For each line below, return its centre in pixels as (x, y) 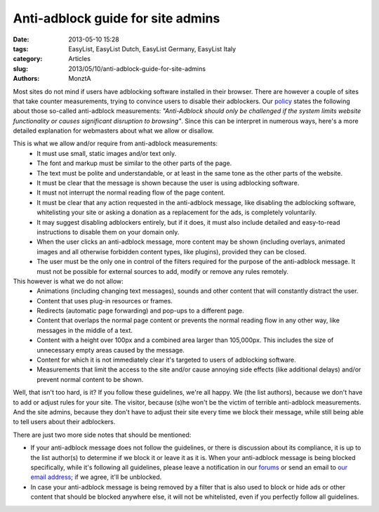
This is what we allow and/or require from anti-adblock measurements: (115, 143)
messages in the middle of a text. (85, 330)
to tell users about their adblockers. (64, 422)
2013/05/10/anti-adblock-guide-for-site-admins (137, 68)
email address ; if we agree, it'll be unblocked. (96, 477)
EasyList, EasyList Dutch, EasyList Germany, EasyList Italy (152, 48)
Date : (21, 39)
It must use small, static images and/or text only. (107, 153)
